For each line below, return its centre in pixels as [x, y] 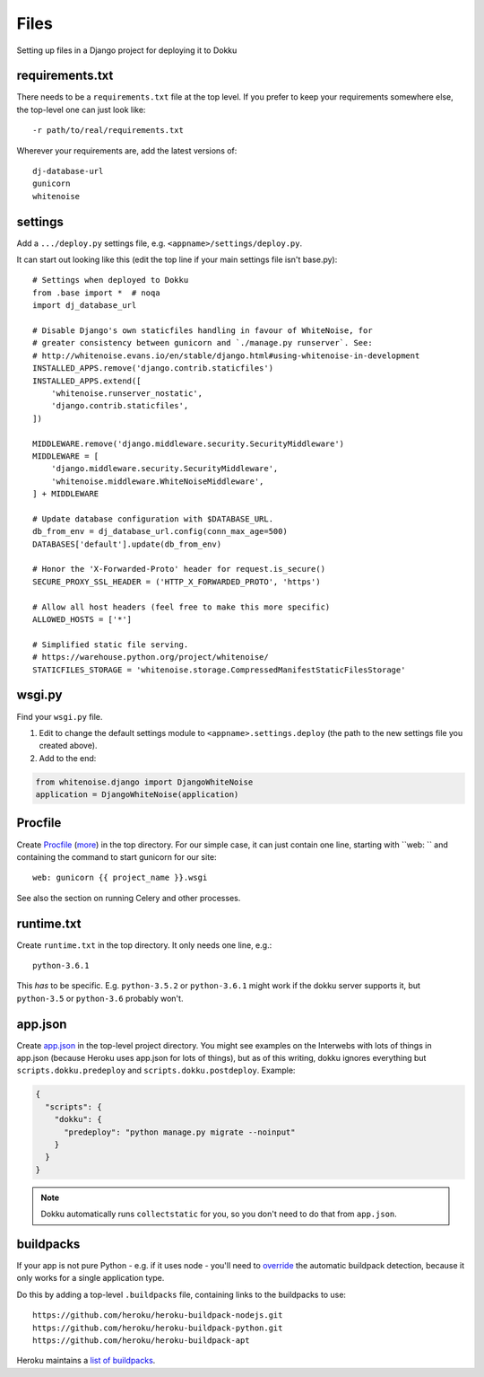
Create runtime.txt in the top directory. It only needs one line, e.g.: [144, 945]
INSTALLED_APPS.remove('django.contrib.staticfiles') [153, 368]
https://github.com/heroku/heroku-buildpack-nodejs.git [158, 1316]
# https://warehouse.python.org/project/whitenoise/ [151, 657]
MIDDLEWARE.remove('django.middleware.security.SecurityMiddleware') [189, 443]
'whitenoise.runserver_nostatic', [127, 394]
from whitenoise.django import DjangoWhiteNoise [144, 782]
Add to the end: [68, 758]
